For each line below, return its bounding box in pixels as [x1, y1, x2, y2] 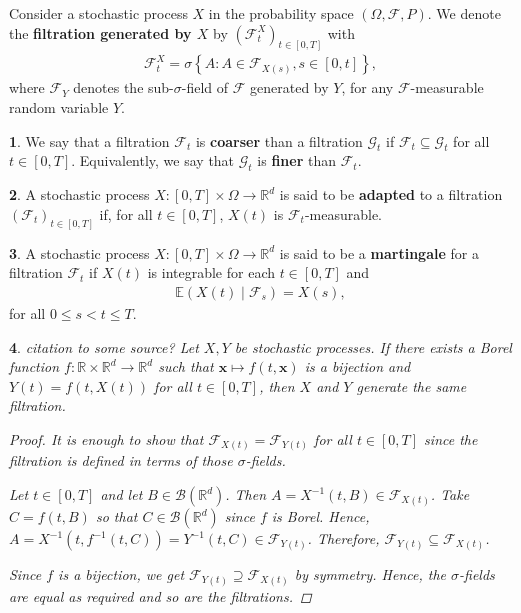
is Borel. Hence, [271, 506, 370, 527]
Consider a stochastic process [9, 3, 188, 23]
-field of [181, 77, 229, 98]
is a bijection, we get [58, 564, 185, 585]
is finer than [257, 150, 336, 171]
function [9, 356, 60, 377]
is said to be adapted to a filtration [279, 184, 503, 205]
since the [424, 428, 478, 449]
